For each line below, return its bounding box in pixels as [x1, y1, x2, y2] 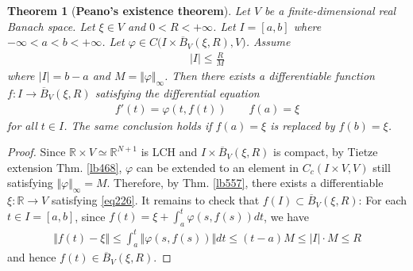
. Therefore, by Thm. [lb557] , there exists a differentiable [106, 174, 384, 191]
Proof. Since [7, 143, 66, 160]
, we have [264, 208, 309, 224]
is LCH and [141, 143, 198, 160]
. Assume [245, 33, 291, 50]
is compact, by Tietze [273, 143, 378, 160]
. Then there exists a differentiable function [164, 67, 375, 84]
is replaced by [270, 116, 335, 133]
